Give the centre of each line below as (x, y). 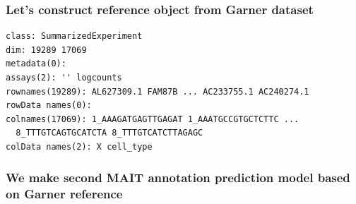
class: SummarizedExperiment (74, 36)
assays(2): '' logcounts (64, 78)
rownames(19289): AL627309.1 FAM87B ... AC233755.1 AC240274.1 (158, 91)
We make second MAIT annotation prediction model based (178, 178)
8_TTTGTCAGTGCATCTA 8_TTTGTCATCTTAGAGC (109, 133)
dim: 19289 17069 (46, 50)
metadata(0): (36, 64)
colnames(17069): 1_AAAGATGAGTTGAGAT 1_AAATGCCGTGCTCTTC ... (153, 119)
